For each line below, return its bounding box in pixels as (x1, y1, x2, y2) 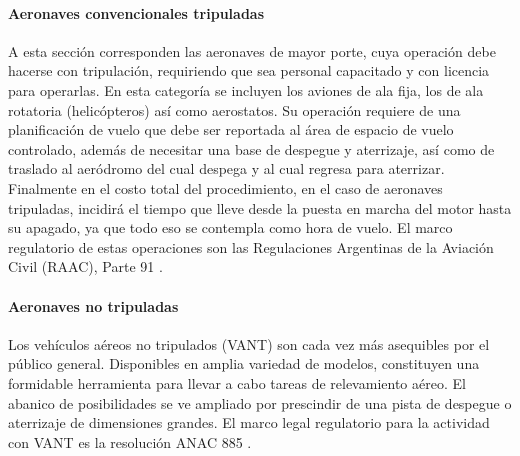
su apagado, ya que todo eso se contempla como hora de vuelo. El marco (8, 217, 453, 238)
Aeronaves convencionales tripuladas (8, 2, 265, 23)
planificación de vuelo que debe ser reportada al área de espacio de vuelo (8, 119, 454, 140)
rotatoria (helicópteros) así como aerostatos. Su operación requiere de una (8, 99, 461, 120)
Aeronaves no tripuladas (8, 295, 179, 316)
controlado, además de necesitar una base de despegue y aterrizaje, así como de (8, 138, 495, 159)
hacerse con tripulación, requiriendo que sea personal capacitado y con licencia (8, 60, 490, 81)
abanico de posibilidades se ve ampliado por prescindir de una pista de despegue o (8, 392, 512, 413)
